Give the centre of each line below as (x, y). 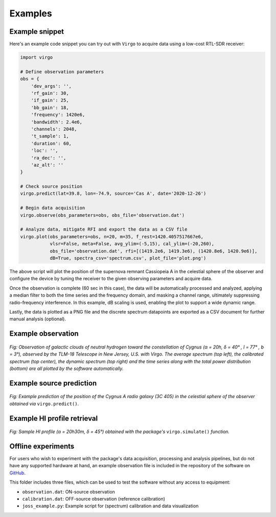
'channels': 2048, (54, 129)
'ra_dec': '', (49, 158)
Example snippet (37, 32)
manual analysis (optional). (38, 319)
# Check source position (51, 187)
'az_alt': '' (47, 165)
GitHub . (17, 473)
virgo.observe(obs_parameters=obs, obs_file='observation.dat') (102, 215)
